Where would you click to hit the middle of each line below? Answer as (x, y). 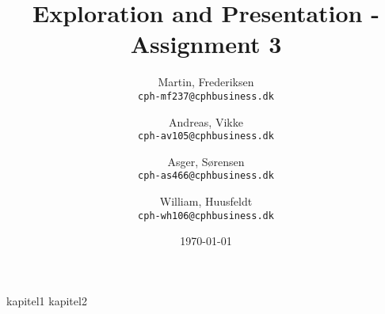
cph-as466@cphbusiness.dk (206, 176)
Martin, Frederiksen (206, 82)
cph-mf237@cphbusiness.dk (206, 96)
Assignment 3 (206, 44)
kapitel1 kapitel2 (47, 300)
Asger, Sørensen (206, 161)
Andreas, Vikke (206, 121)
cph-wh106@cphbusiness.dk (206, 216)
